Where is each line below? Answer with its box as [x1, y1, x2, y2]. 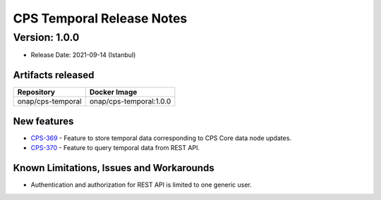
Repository [17, 87, 56, 97]
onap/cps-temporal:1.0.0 [89, 96, 171, 106]
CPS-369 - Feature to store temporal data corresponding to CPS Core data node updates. [30, 134, 292, 142]
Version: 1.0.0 [13, 31, 80, 44]
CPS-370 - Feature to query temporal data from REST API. [30, 144, 200, 152]
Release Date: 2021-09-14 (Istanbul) [30, 51, 136, 59]
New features [13, 115, 74, 127]
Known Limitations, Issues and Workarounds [13, 162, 214, 174]
